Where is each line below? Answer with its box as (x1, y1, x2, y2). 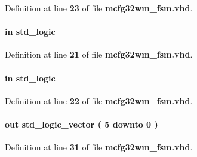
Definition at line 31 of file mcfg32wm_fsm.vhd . (5, 141, 193, 153)
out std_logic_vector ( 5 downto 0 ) (5, 117, 158, 130)
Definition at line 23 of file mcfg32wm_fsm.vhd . (5, 2, 193, 14)
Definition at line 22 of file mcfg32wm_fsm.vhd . (5, 94, 193, 107)
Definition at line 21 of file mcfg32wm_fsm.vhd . (5, 48, 193, 61)
